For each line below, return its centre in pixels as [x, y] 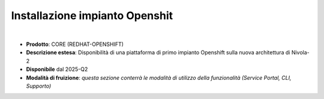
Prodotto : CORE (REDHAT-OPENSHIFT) [75, 44]
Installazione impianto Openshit [92, 16]
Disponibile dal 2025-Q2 [57, 69]
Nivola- [300, 52]
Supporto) [39, 86]
